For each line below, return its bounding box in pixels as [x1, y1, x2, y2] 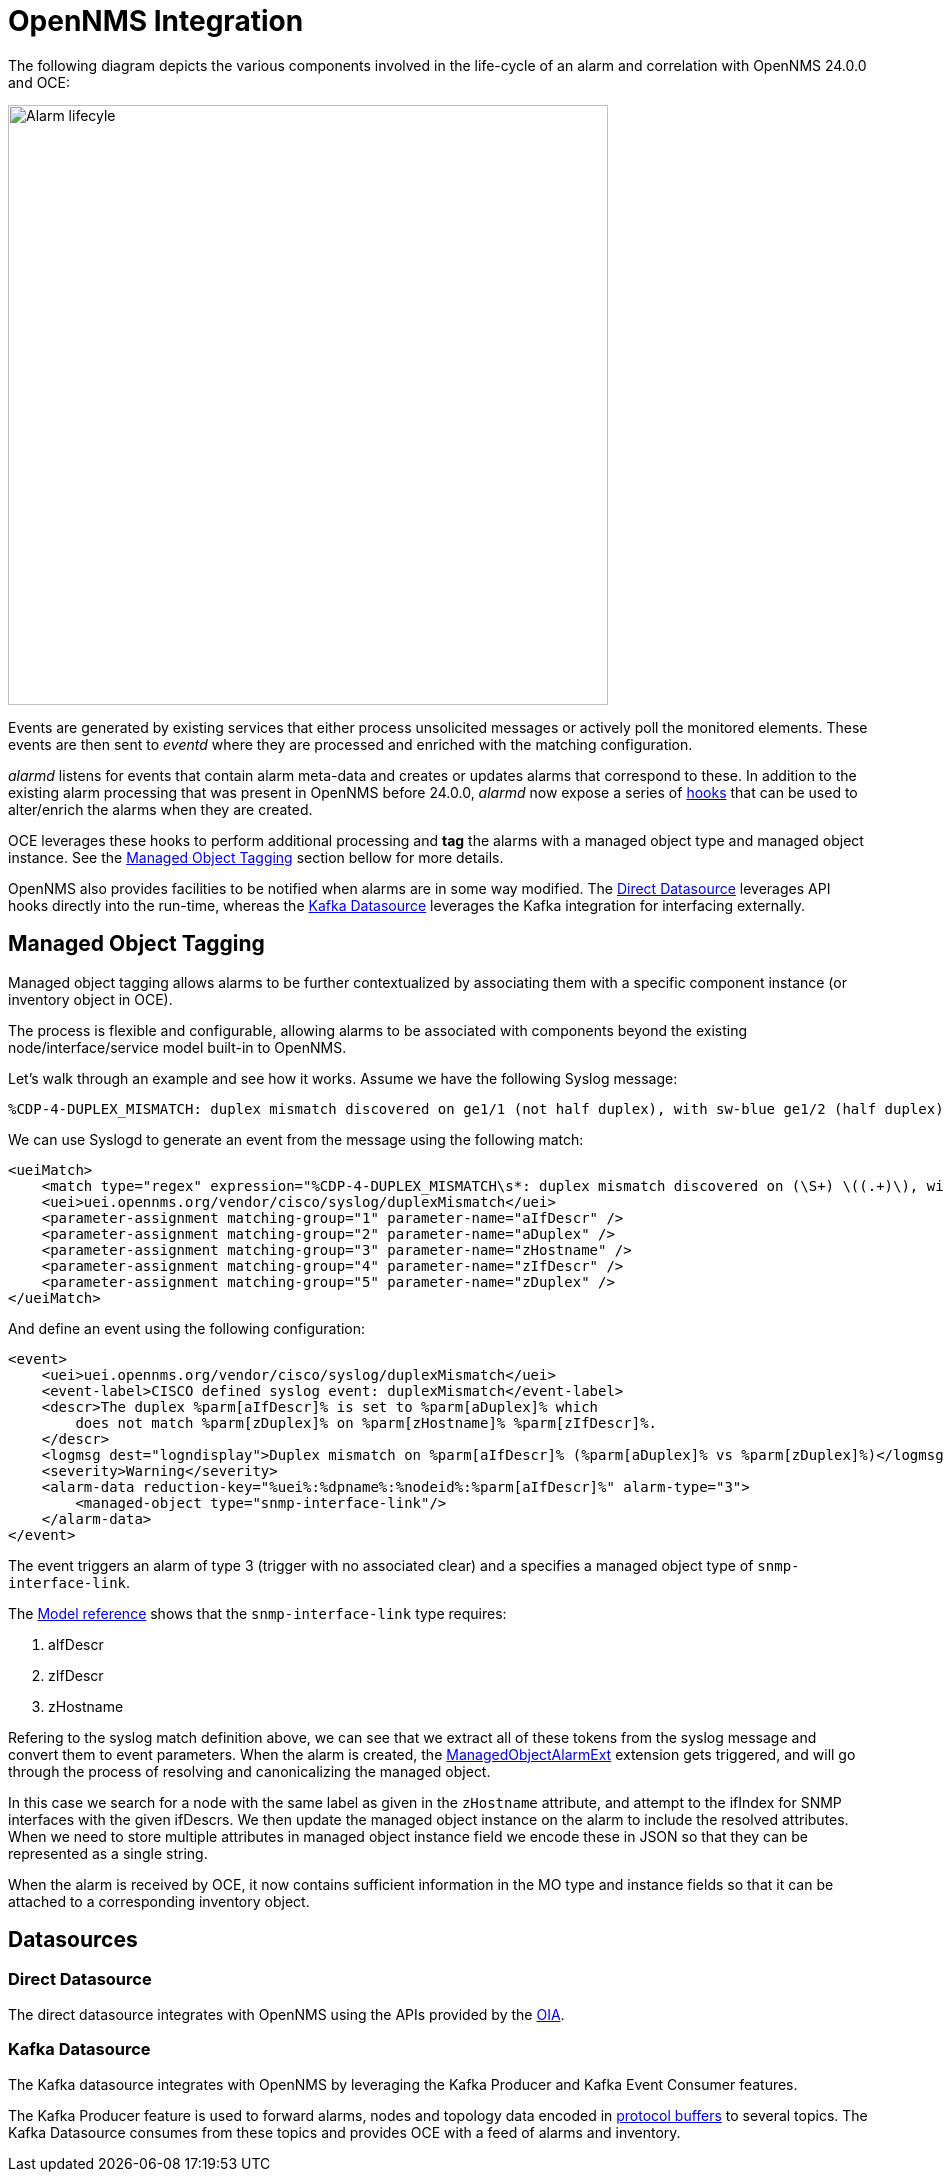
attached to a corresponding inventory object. [8, 1892, 310, 1910]
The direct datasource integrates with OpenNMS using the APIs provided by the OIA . [8, 2005, 565, 2023]
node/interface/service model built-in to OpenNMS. [8, 1038, 347, 1056]
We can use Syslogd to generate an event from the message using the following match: [8, 1130, 584, 1148]
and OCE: [8, 73, 71, 91]
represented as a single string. [8, 1844, 208, 1862]
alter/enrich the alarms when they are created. [8, 800, 313, 818]
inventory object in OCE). [8, 990, 173, 1008]
